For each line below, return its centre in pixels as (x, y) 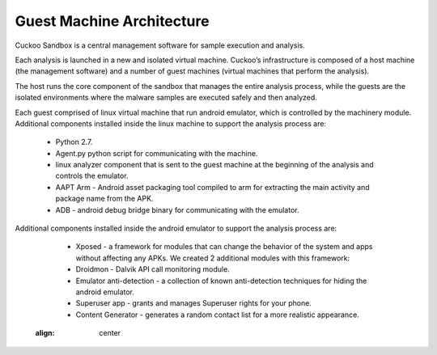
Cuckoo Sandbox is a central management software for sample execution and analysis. (160, 45)
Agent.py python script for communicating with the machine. (157, 153)
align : (45, 333)
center (110, 333)
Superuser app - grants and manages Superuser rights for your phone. (193, 303)
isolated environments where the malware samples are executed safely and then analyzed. (166, 98)
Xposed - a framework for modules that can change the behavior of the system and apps (224, 247)
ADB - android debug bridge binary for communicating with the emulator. (177, 209)
